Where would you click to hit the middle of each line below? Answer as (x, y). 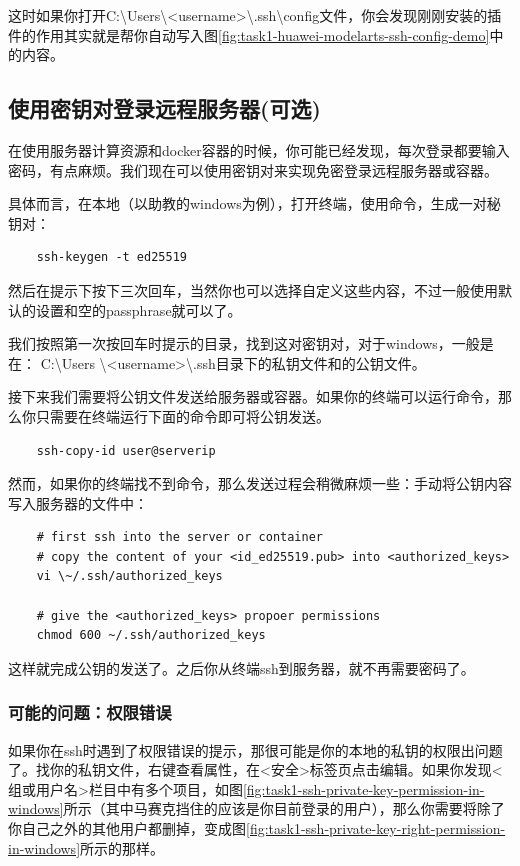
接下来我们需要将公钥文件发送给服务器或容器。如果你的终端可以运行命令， (253, 396)
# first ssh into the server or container (179, 537)
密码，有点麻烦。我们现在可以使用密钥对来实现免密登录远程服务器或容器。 (253, 169)
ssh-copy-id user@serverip (126, 450)
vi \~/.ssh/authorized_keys (129, 576)
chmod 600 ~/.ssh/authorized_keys (151, 635)
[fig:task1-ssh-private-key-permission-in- (363, 788)
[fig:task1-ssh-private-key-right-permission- (376, 828)
